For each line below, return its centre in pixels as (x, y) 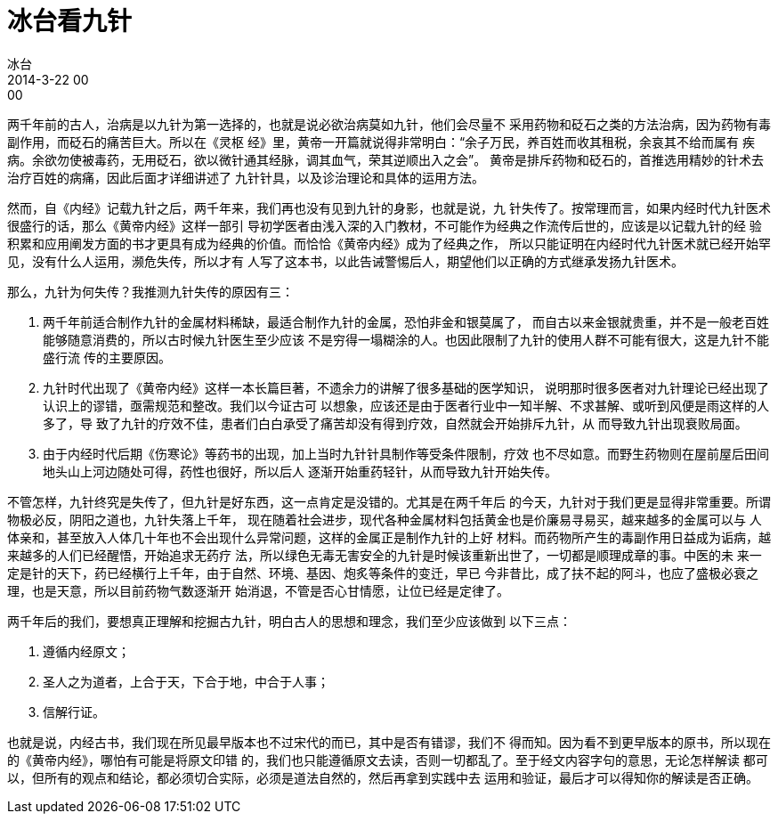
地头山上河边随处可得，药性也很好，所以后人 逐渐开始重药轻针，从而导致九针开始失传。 (300, 471)
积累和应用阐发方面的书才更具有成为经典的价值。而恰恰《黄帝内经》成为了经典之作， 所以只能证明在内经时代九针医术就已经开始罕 (389, 243)
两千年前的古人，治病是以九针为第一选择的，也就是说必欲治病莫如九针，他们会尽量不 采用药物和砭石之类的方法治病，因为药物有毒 (389, 124)
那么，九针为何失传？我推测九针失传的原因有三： (150, 291)
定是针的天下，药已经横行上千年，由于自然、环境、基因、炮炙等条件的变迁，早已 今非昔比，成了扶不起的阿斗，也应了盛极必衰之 (383, 573)
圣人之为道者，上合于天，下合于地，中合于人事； (186, 681)
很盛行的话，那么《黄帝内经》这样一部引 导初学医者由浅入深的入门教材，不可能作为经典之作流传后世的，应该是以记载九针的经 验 (385, 225)
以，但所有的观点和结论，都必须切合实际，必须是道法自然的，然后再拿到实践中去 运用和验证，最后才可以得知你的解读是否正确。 (383, 777)
